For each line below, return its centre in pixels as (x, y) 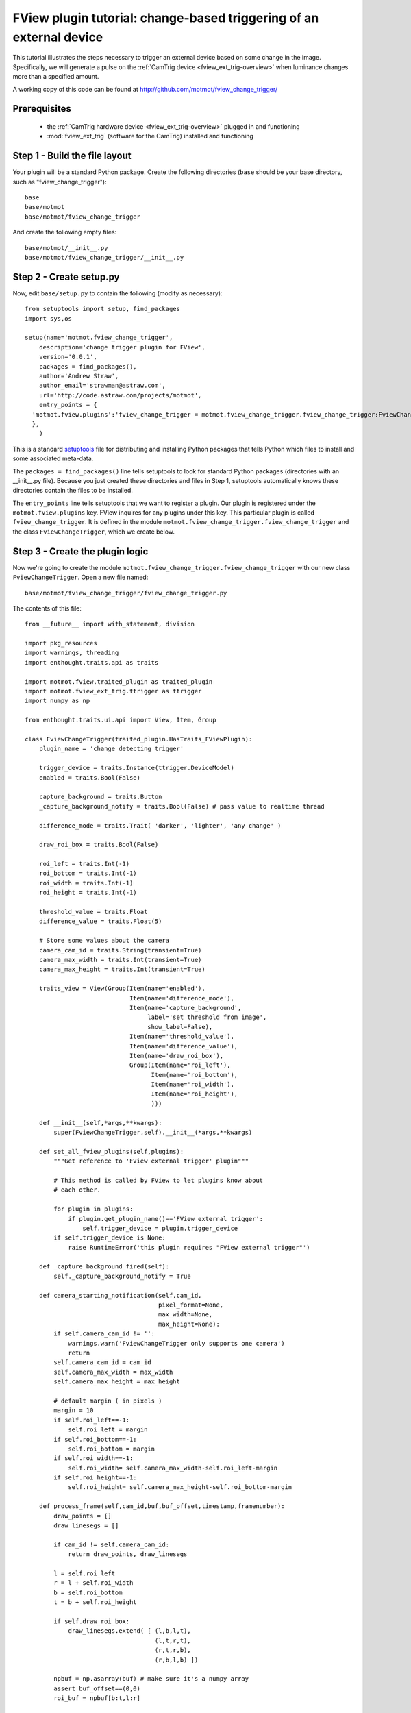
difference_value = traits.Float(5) (100, 921)
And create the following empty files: (65, 232)
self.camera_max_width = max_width (113, 1372)
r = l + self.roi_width (94, 1583)
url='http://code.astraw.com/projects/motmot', (120, 395)
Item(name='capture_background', (185, 1008)
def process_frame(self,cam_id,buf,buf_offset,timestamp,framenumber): (162, 1506)
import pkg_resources (61, 643)
